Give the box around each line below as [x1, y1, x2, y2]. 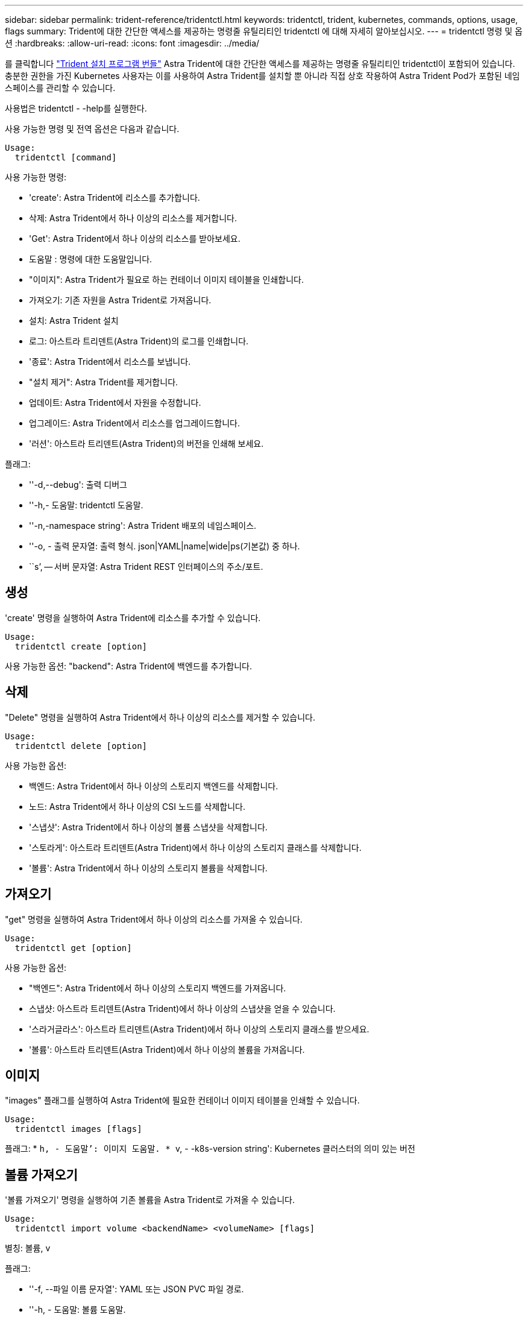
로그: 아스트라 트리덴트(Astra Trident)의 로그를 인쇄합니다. [29, 336, 249, 346]
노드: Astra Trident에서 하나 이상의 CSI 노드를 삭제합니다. [29, 801, 245, 812]
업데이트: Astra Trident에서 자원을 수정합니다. [29, 397, 201, 408]
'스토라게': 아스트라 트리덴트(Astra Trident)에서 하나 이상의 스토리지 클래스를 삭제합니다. [29, 842, 362, 853]
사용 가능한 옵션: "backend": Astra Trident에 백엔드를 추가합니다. [5, 660, 252, 671]
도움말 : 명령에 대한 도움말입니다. [29, 254, 152, 264]
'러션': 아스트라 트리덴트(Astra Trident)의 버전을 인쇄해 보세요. [29, 438, 264, 449]
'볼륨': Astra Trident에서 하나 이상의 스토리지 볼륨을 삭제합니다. [29, 862, 268, 873]
